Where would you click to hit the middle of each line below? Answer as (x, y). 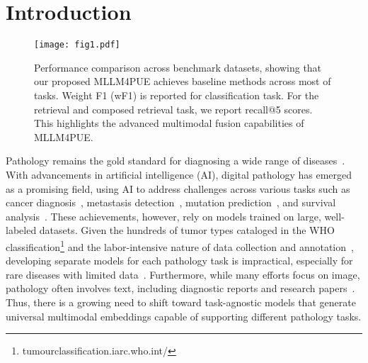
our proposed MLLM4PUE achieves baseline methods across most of (183, 81)
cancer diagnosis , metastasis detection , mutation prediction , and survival (171, 202)
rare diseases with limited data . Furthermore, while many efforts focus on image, (183, 274)
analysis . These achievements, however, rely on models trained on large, (163, 216)
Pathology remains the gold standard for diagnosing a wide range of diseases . (176, 161)
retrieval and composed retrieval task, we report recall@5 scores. (173, 109)
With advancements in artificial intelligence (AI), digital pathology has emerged (179, 174)
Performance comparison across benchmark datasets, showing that (178, 67)
